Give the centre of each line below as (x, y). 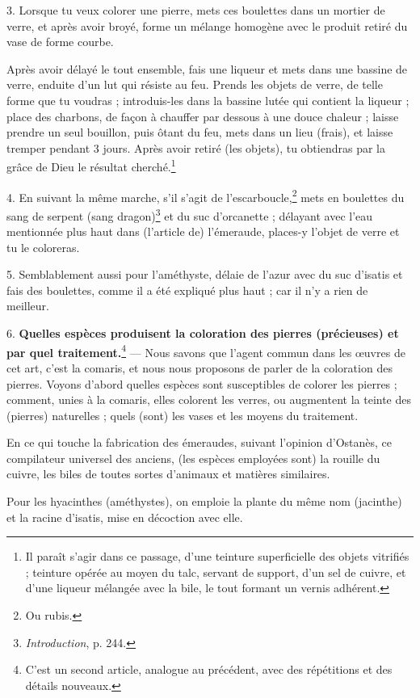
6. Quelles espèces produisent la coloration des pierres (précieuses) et (203, 333)
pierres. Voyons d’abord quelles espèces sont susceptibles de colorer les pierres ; (202, 383)
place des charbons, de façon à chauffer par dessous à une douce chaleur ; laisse (203, 116)
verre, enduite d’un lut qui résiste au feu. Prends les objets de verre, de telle (195, 84)
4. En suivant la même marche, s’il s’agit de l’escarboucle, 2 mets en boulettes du (206, 196)
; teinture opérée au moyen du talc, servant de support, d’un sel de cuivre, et (216, 572)
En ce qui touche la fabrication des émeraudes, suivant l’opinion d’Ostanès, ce (199, 442)
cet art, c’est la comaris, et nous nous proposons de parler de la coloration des (199, 367)
